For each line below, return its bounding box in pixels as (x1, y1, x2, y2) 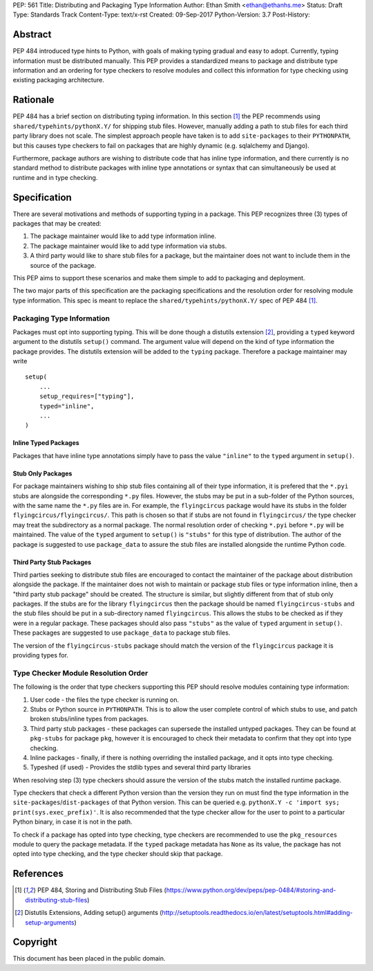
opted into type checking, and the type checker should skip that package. (12, 850, 223, 858)
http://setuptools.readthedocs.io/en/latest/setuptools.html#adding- (162, 909, 353, 917)
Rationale (12, 94, 55, 106)
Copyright (12, 936, 58, 948)
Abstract (12, 28, 52, 41)
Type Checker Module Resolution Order (12, 668, 149, 678)
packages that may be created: (12, 219, 102, 228)
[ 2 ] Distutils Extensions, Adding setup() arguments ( (15, 909, 162, 917)
